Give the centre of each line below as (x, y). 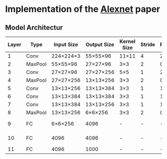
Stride (148, 44)
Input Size (66, 44)
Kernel (127, 41)
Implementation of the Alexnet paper (83, 9)
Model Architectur (34, 28)
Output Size (100, 44)
